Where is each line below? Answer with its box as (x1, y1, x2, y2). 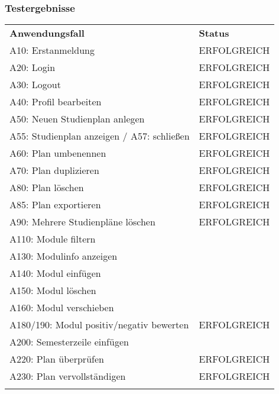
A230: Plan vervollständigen (9, 369, 126, 383)
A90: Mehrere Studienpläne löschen (9, 215, 155, 229)
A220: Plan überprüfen (9, 352, 104, 366)
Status (199, 26, 229, 40)
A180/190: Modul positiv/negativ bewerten (9, 318, 189, 332)
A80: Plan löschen (9, 180, 84, 195)
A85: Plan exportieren (9, 198, 101, 212)
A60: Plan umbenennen (9, 146, 106, 160)
